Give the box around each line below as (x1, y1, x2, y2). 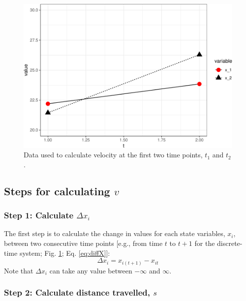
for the (194, 238, 215, 248)
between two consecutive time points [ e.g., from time (4, 238, 163, 248)
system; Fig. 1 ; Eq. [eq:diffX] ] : (19, 247, 110, 258)
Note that (4, 265, 33, 275)
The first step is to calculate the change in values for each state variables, (4, 228, 225, 239)
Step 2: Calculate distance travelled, (4, 286, 151, 299)
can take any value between (49, 265, 132, 275)
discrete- (217, 238, 243, 248)
